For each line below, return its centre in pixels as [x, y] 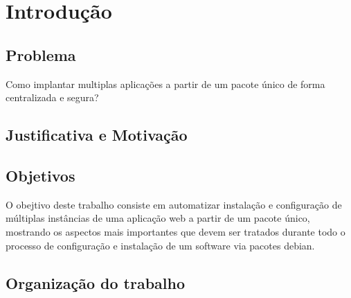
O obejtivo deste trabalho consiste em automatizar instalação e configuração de [174, 204]
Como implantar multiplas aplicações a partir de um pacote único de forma [165, 84]
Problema [41, 54]
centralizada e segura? [52, 97]
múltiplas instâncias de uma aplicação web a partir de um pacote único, [158, 218]
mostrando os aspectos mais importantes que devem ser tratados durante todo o [175, 231]
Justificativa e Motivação [97, 135]
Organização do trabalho [96, 282]
